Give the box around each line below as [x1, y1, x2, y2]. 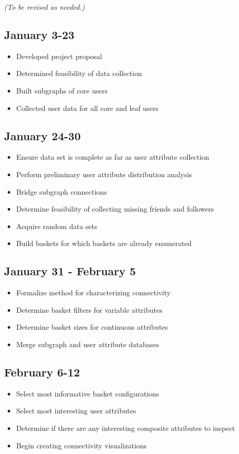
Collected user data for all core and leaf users [16, 102, 159, 113]
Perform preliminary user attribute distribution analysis [16, 168, 192, 179]
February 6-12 [4, 364, 80, 380]
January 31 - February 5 [4, 263, 136, 279]
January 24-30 [4, 127, 81, 143]
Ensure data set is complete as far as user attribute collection [16, 152, 209, 162]
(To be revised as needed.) [4, 2, 85, 12]
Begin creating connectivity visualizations [16, 440, 147, 450]
